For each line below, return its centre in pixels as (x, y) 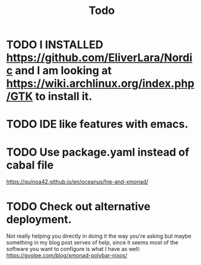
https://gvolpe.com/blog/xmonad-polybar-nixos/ (67, 255)
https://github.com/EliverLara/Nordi (99, 58)
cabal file (30, 165)
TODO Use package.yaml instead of (98, 152)
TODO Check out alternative (78, 206)
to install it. (64, 96)
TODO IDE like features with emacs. (97, 124)
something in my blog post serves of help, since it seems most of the (92, 243)
